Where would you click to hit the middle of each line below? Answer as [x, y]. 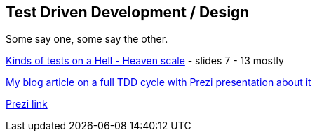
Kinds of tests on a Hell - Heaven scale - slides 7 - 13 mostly [145, 61]
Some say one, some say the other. [87, 39]
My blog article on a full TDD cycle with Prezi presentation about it [158, 82]
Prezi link [27, 104]
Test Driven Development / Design [128, 12]
